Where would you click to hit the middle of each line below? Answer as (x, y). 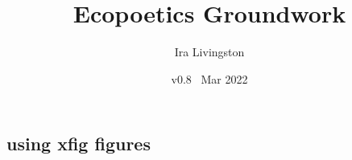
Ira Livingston (209, 52)
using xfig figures (79, 144)
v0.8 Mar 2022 (209, 78)
